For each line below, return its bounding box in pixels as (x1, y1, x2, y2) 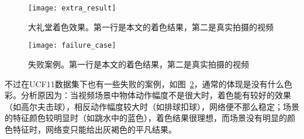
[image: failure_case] (28, 41, 116, 50)
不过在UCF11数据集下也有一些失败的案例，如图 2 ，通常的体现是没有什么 (5, 77, 284, 90)
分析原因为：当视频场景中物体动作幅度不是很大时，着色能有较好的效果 (20, 89, 291, 101)
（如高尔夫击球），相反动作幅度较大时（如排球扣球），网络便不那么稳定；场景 (5, 100, 299, 112)
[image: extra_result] (28, 4, 116, 12)
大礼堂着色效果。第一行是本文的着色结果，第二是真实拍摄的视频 (28, 20, 274, 33)
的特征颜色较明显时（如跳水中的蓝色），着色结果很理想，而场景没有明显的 (5, 112, 287, 124)
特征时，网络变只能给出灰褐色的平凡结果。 (12, 123, 177, 135)
